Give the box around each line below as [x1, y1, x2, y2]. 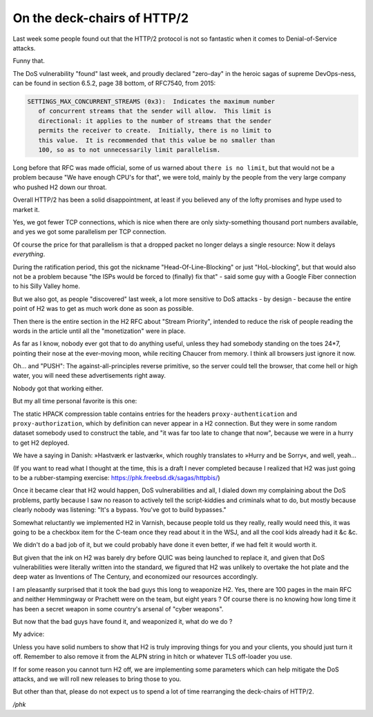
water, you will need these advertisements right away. [12, 372, 166, 380]
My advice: [12, 630, 45, 638]
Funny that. [12, 57, 45, 65]
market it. [12, 205, 40, 213]
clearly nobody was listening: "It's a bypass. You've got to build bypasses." [12, 506, 227, 514]
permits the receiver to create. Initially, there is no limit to [38, 126, 272, 135]
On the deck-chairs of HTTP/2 [12, 10, 189, 26]
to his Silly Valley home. [12, 282, 81, 290]
